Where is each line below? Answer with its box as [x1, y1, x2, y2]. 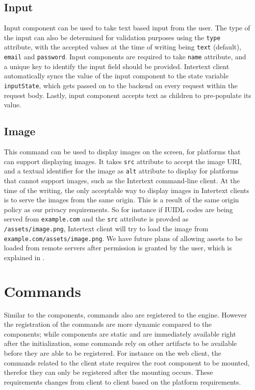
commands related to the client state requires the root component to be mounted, [4, 357, 250, 367]
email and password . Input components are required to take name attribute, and [4, 51, 246, 62]
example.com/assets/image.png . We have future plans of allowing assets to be [4, 233, 242, 243]
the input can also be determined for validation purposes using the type [4, 32, 221, 42]
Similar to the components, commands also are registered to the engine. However [4, 309, 247, 319]
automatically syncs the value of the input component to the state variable [4, 71, 229, 81]
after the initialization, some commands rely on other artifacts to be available [4, 338, 237, 348]
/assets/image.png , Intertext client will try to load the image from [4, 223, 208, 233]
